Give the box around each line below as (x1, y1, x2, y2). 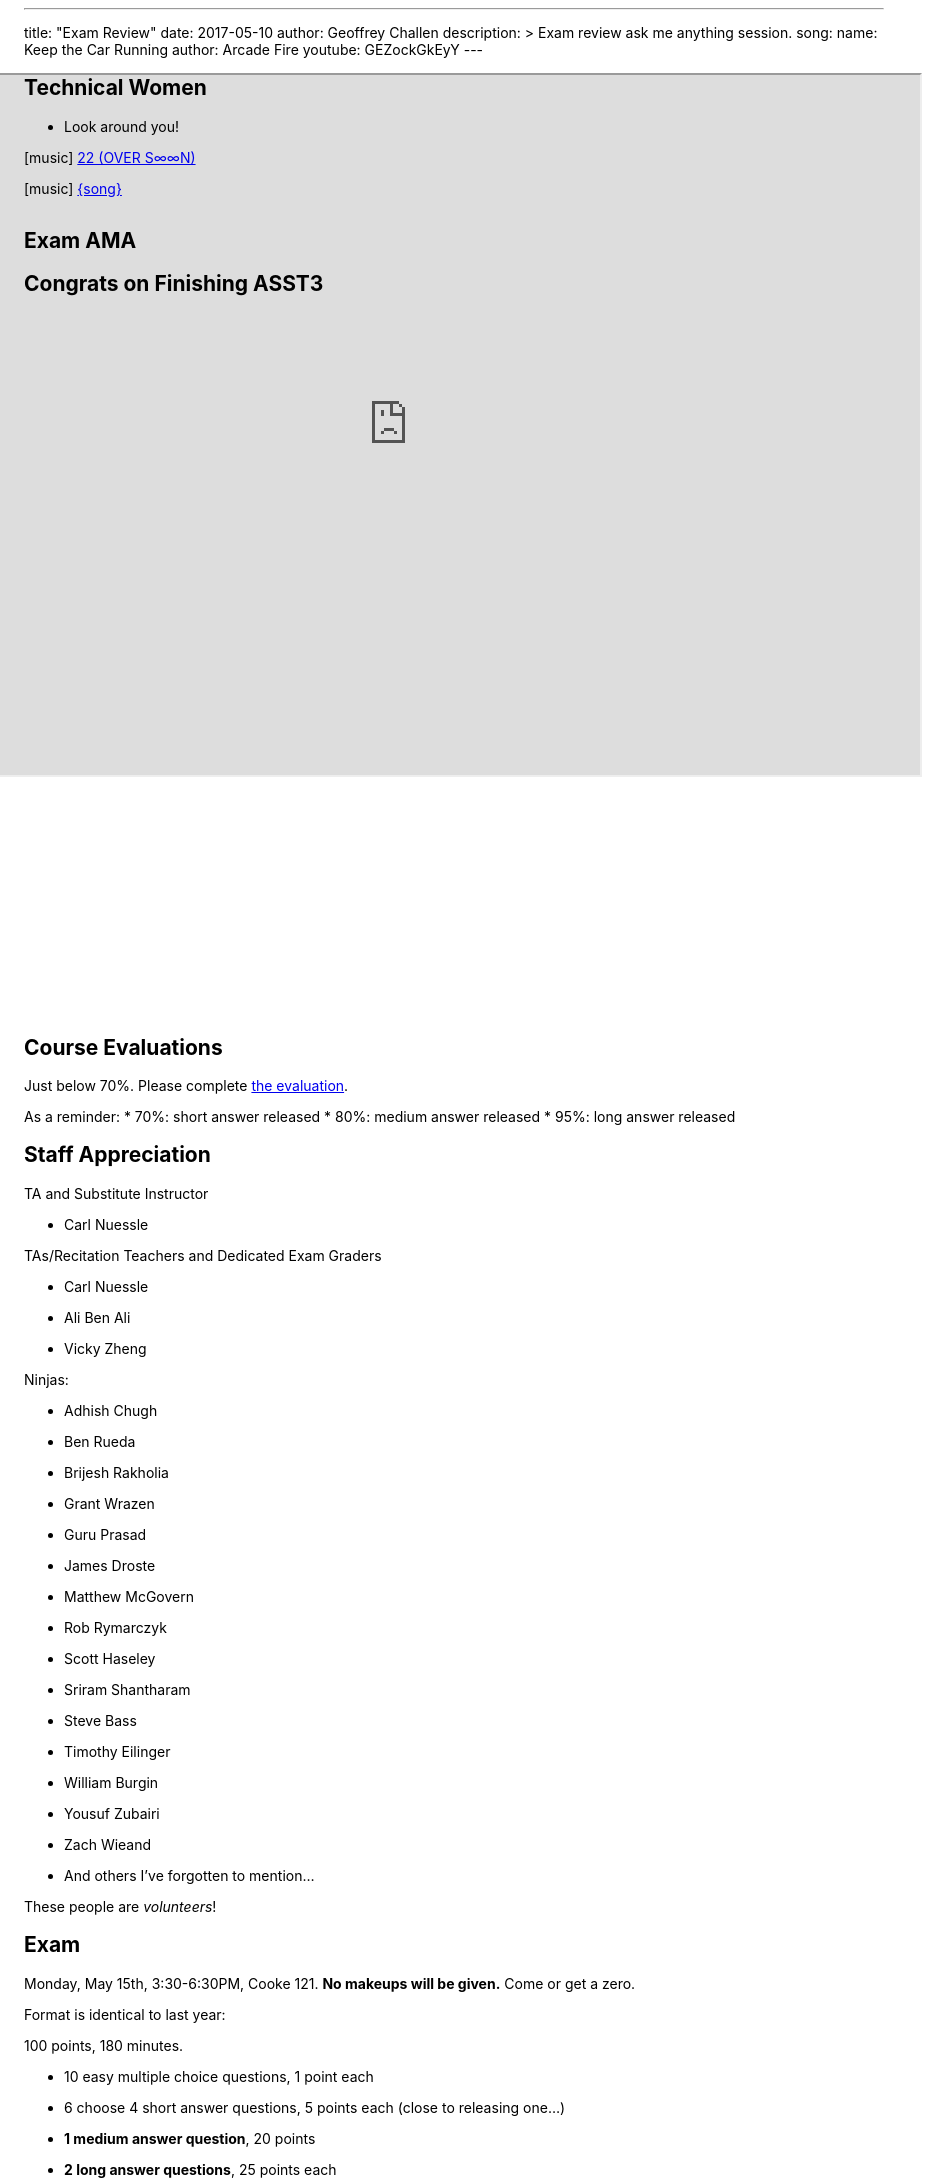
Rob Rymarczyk (64, 1618, 167, 1636)
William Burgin (64, 1773, 159, 1791)
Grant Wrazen (64, 1494, 155, 1512)
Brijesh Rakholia (64, 1463, 169, 1481)
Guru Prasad (64, 1525, 147, 1543)
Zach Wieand (64, 1835, 152, 1853)
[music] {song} (24, 179, 122, 197)
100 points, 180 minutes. (24, 2036, 184, 2054)
